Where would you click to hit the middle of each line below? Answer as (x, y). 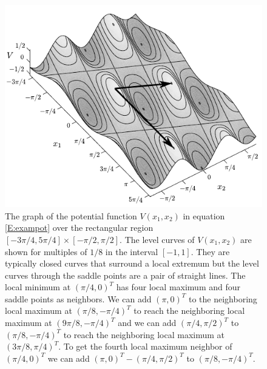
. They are (210, 251)
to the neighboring (223, 298)
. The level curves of (157, 239)
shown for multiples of (46, 251)
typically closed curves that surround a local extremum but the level (132, 263)
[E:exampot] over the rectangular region (79, 228)
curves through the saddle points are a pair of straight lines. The (125, 275)
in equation (204, 215)
